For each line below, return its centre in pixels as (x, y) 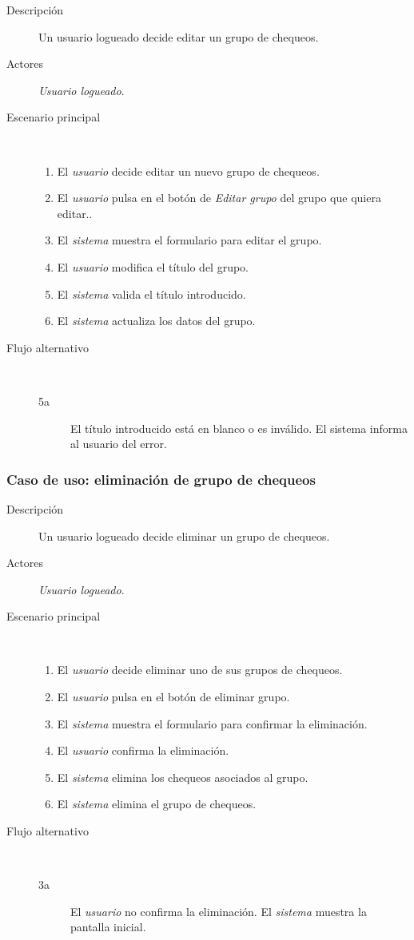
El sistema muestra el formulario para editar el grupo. (189, 240)
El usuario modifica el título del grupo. (153, 266)
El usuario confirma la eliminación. (143, 750)
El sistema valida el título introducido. (151, 294)
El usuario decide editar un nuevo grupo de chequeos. (188, 171)
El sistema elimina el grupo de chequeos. (157, 804)
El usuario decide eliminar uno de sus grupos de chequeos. (200, 670)
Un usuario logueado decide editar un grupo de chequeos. (179, 36)
